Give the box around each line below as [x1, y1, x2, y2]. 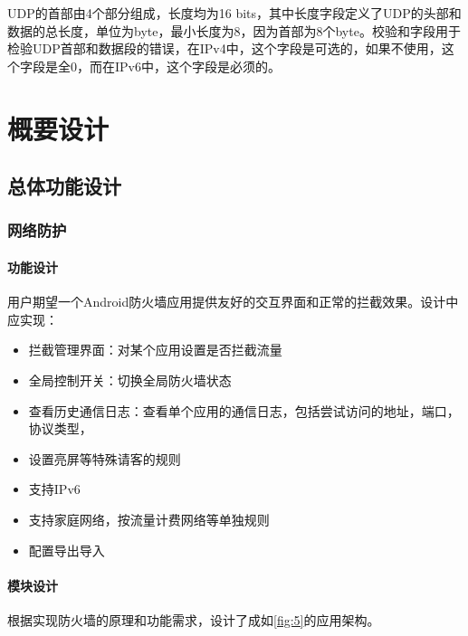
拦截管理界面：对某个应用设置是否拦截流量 [28, 340, 282, 359]
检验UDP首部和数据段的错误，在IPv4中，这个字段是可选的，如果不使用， [7, 39, 442, 58]
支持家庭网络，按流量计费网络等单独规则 [28, 509, 270, 528]
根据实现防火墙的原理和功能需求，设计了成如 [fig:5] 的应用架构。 [7, 610, 380, 629]
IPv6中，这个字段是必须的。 [114, 56, 281, 75]
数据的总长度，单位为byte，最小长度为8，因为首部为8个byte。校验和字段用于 [7, 21, 461, 40]
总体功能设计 [7, 172, 121, 200]
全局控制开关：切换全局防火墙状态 [28, 370, 232, 389]
